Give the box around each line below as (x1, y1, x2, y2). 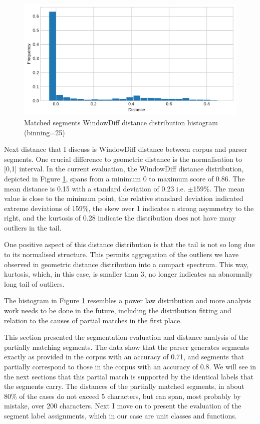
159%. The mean (193, 183, 245, 193)
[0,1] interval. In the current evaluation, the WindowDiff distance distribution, (4, 163, 244, 174)
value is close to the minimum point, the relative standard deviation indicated (4, 193, 243, 203)
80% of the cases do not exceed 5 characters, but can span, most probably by (4, 390, 241, 401)
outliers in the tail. (4, 222, 62, 233)
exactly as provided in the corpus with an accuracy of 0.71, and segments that (4, 351, 244, 362)
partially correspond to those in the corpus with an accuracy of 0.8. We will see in (4, 361, 256, 371)
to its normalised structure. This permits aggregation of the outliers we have (4, 249, 239, 260)
